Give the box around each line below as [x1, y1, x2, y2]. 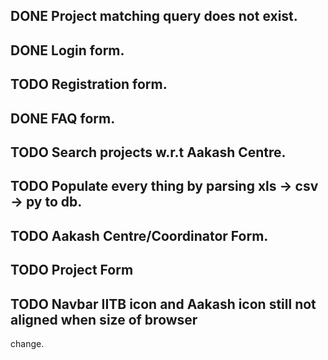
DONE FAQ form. [10, 110, 116, 127]
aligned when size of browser [10, 311, 198, 328]
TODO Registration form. [10, 76, 168, 93]
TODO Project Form [10, 262, 134, 279]
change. [10, 337, 45, 349]
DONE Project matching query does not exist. [10, 8, 298, 25]
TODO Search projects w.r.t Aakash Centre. [10, 144, 287, 161]
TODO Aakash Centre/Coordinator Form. [10, 227, 269, 244]
